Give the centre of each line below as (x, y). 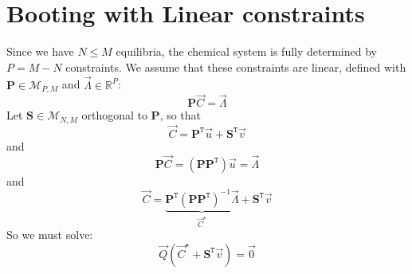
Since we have (40, 51)
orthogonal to (114, 115)
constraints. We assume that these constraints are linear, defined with (236, 67)
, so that (180, 115)
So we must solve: (50, 235)
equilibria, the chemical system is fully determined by (246, 51)
